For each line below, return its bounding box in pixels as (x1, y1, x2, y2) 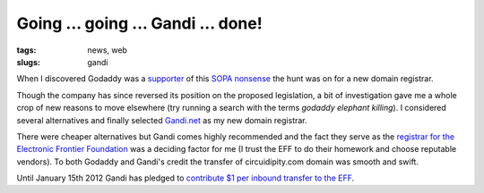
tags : (16, 45, 37, 55)
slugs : (16, 56, 40, 67)
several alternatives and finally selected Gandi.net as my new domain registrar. (16, 114, 308, 125)
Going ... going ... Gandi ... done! (16, 13, 264, 33)
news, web (87, 45, 127, 55)
